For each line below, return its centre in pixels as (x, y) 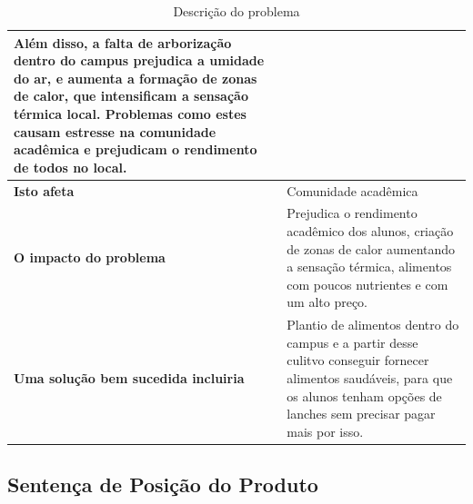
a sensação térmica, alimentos (369, 267)
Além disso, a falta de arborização (123, 42)
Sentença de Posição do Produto (163, 484)
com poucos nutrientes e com (367, 284)
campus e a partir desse (352, 342)
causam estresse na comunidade (115, 131)
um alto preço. (327, 302)
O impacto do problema (90, 257)
